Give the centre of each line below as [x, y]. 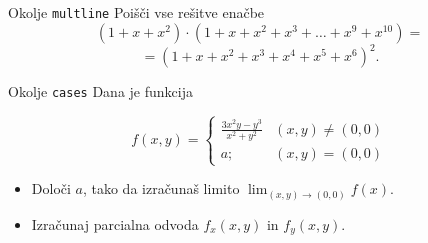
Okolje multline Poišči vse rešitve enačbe [136, 12]
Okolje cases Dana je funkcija [100, 91]
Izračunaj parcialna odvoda [115, 223]
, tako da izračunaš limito [161, 188]
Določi [51, 188]
